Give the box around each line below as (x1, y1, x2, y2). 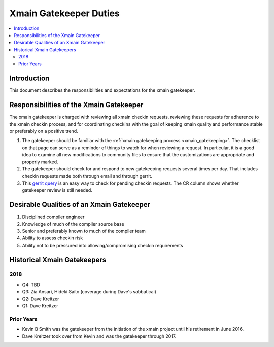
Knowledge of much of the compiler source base (22, 221, 124, 227)
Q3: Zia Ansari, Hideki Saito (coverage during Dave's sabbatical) (22, 289, 157, 295)
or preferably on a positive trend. (9, 128, 78, 134)
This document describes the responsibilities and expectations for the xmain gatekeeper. (9, 87, 195, 93)
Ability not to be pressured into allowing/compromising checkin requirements (22, 242, 183, 248)
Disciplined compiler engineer (22, 214, 85, 220)
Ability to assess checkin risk (22, 235, 83, 241)
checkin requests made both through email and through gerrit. (22, 173, 152, 179)
